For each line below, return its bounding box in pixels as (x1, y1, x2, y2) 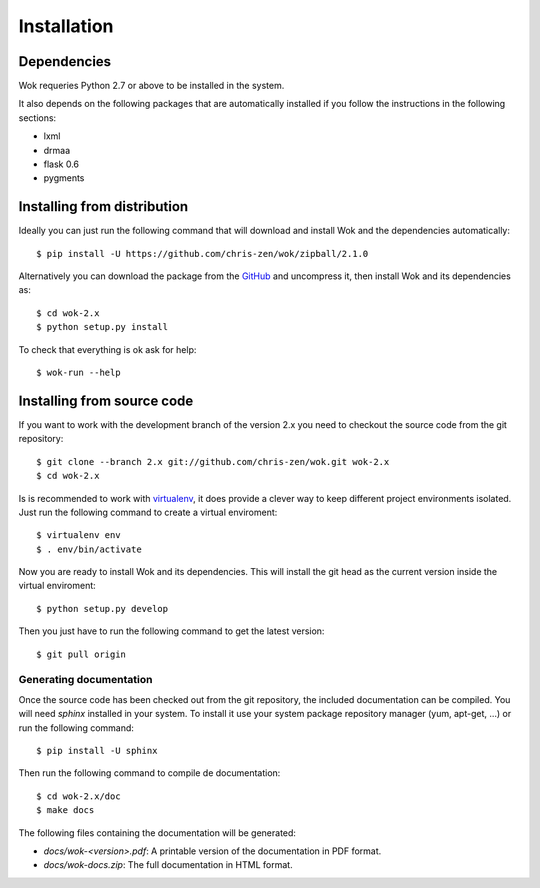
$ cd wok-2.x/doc (36, 790, 121, 802)
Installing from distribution (18, 198, 189, 215)
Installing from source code (18, 392, 194, 409)
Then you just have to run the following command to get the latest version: (18, 625, 325, 637)
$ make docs (36, 805, 95, 816)
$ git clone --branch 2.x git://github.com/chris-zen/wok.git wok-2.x (36, 456, 390, 467)
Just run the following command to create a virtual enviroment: (18, 506, 278, 518)
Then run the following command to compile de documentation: (18, 767, 281, 779)
